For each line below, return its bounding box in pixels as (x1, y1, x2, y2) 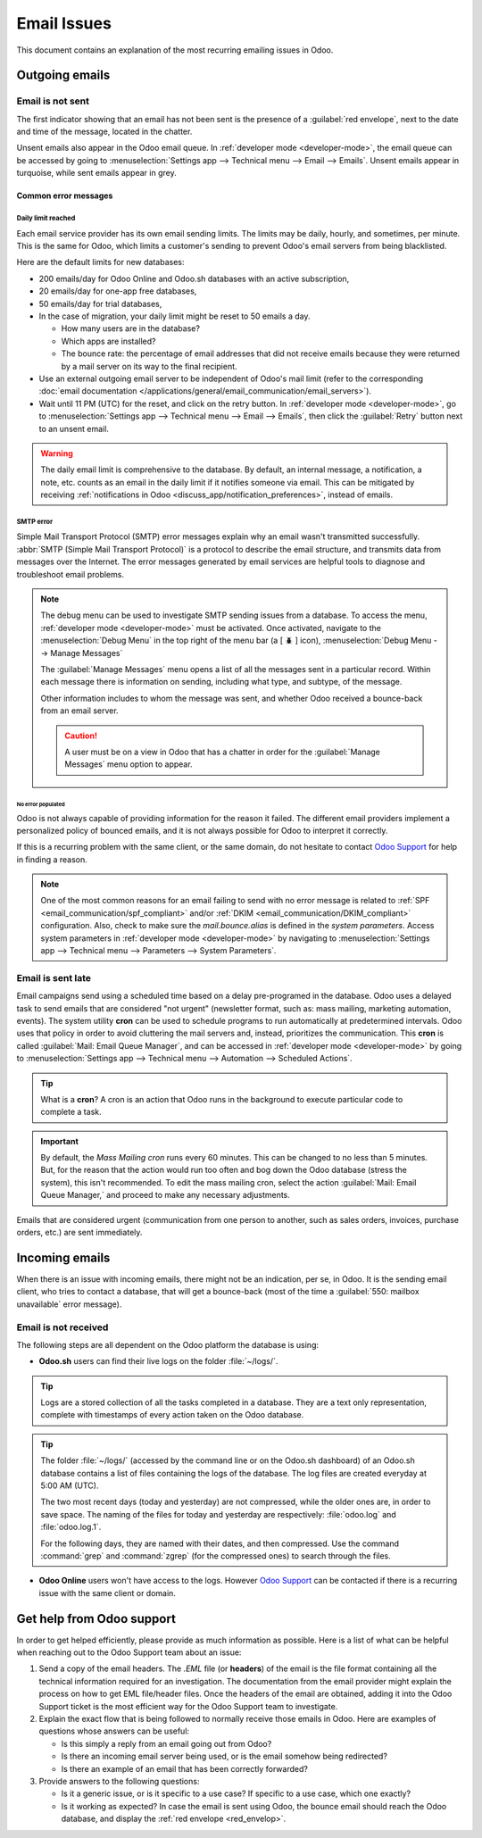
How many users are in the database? (61, 323, 201, 334)
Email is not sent (16, 95, 89, 107)
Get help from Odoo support (16, 1611, 176, 1626)
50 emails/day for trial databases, (38, 298, 162, 309)
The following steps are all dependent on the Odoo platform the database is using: (16, 1339, 319, 1350)
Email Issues (16, 13, 112, 33)
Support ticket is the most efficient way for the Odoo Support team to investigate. (38, 1701, 338, 1711)
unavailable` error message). (16, 1299, 122, 1310)
